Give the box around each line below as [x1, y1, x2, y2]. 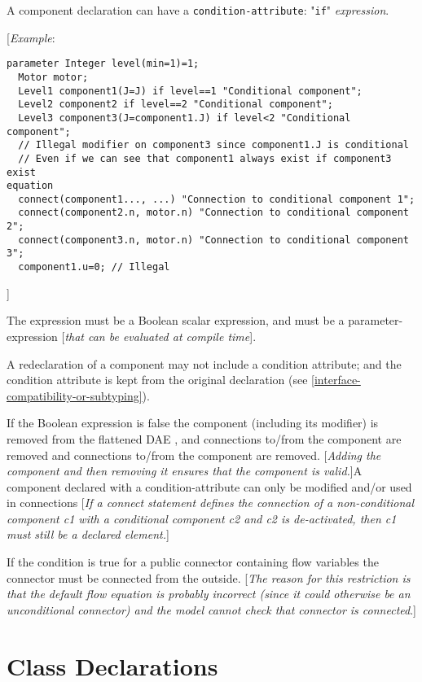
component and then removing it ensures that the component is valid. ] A [7, 462, 363, 479]
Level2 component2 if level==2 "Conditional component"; [18, 98, 333, 111]
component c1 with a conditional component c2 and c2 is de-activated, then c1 [7, 509, 397, 527]
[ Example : [7, 28, 55, 46]
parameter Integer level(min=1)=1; [7, 58, 200, 70]
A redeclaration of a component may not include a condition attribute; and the [7, 355, 402, 372]
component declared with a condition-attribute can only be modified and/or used [7, 478, 412, 495]
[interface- [311, 371, 361, 388]
